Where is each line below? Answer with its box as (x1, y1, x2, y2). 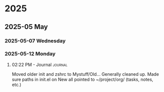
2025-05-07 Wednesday (4, 37, 66, 44)
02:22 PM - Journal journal (11, 61, 68, 67)
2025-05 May (4, 23, 48, 31)
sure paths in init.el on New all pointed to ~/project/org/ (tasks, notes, (11, 76, 154, 82)
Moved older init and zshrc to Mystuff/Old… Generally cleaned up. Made (11, 71, 159, 77)
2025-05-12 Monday (4, 50, 56, 57)
